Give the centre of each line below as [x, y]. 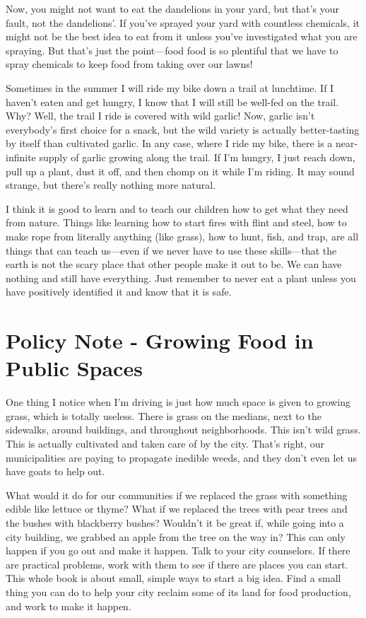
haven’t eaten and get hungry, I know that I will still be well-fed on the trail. [172, 101]
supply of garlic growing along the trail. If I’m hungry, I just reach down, [197, 157]
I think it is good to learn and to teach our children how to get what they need [177, 208]
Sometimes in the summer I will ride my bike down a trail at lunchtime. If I [170, 87]
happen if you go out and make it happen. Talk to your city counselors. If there [178, 550]
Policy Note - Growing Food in [160, 340]
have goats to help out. [55, 471]
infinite [21, 157]
